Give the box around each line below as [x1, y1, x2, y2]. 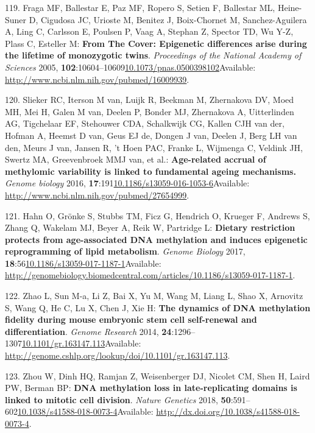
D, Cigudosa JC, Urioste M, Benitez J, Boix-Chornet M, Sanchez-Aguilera [29, 13, 307, 26]
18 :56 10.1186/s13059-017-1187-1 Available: [5, 256, 161, 269]
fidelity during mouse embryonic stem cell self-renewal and [5, 313, 257, 326]
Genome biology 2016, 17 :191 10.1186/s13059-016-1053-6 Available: [5, 177, 250, 189]
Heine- [277, 1, 302, 13]
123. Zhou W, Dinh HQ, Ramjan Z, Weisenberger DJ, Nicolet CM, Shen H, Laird [5, 369, 310, 382]
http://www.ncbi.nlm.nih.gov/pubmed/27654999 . [5, 188, 189, 201]
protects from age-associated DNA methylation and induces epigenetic [5, 233, 308, 245]
